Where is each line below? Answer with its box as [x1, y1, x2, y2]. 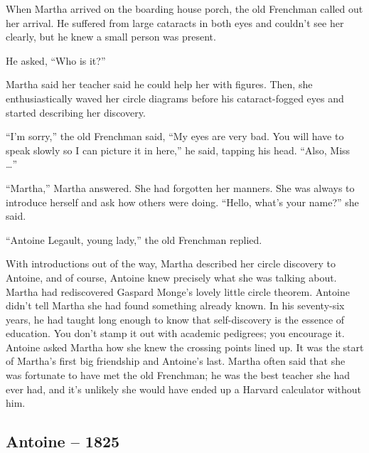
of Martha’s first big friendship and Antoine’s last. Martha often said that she [6, 353, 346, 368]
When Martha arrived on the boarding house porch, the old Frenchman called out [6, 1, 363, 16]
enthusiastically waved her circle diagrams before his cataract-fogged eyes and [6, 90, 344, 105]
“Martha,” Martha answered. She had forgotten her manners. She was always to [6, 180, 355, 195]
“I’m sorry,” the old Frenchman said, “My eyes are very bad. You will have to [6, 129, 344, 144]
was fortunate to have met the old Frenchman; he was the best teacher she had [6, 368, 350, 383]
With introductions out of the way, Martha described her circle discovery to [6, 256, 336, 271]
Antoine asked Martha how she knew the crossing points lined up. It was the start [6, 339, 364, 354]
